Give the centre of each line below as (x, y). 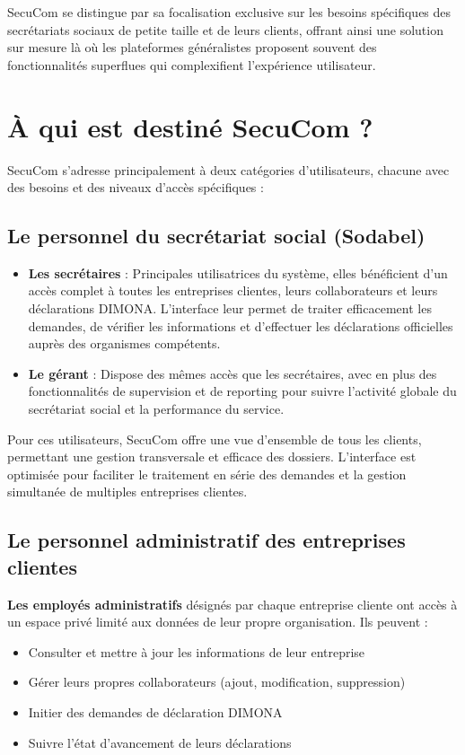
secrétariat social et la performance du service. (156, 409)
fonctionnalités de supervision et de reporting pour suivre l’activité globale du (242, 391)
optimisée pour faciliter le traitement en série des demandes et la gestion (207, 474)
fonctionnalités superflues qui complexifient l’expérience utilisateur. (192, 64)
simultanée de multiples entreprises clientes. (127, 492)
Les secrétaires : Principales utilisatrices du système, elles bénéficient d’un (238, 272)
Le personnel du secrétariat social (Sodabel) (216, 236)
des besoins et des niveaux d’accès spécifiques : (136, 187)
